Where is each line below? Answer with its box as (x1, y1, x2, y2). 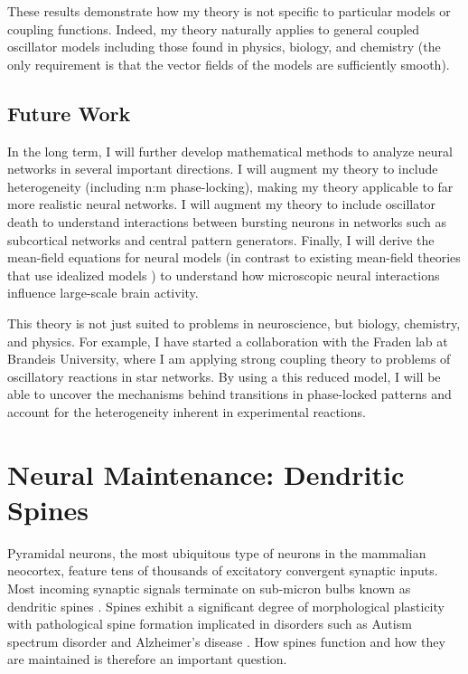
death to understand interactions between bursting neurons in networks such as (7, 212, 447, 231)
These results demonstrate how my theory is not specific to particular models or (7, 2, 451, 20)
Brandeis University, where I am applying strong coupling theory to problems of (7, 349, 451, 368)
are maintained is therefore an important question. (7, 650, 287, 669)
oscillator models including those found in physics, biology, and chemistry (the (7, 37, 441, 56)
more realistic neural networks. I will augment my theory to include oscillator (7, 195, 436, 214)
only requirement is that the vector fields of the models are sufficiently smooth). (7, 54, 450, 73)
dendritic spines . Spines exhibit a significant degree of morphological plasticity (7, 596, 445, 615)
